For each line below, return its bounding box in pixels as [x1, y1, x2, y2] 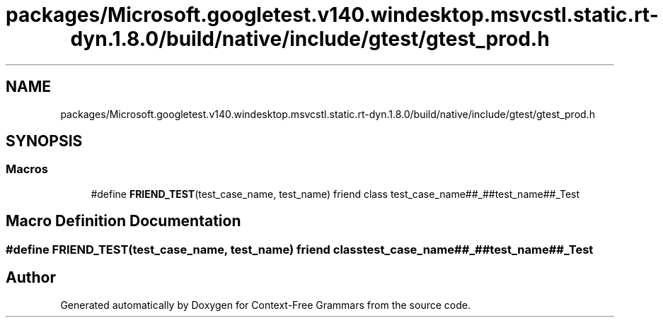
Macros [6, 162, 48, 177]
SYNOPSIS [6, 132, 83, 151]
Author [6, 269, 56, 287]
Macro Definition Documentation [6, 212, 241, 230]
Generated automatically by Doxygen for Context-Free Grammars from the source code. [60, 298, 471, 311]
